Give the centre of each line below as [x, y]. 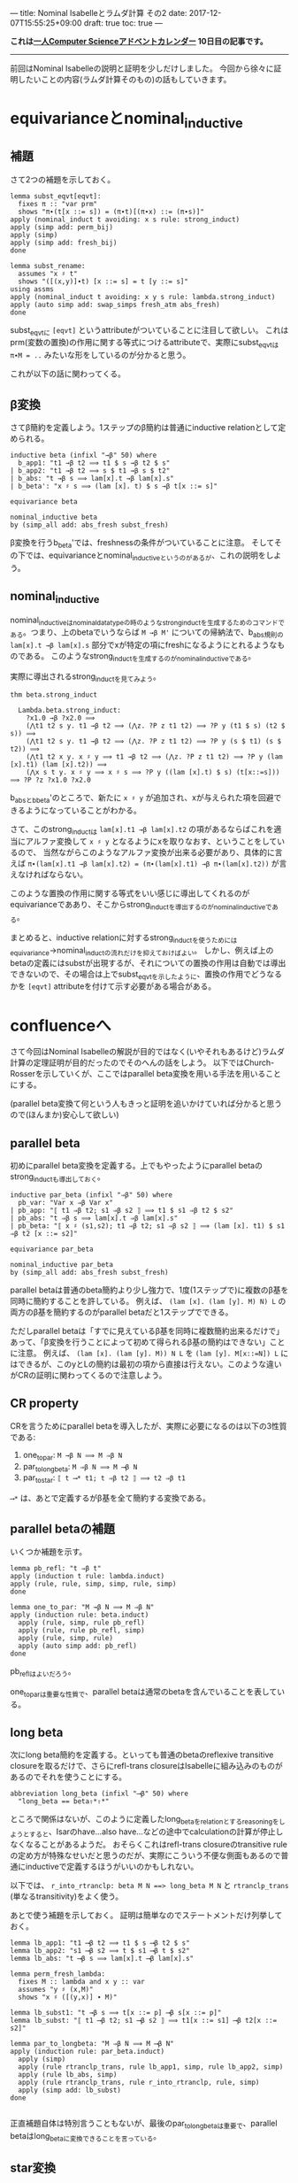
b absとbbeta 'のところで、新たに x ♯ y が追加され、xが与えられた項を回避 [142, 798]
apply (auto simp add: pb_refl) [78, 1646]
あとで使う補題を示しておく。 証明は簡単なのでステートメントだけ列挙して [146, 1915]
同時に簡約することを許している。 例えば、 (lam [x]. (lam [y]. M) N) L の [148, 1300]
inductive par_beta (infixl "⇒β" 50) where [92, 1195]
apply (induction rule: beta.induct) [80, 1615]
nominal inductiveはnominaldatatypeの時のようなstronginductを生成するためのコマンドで [148, 621]
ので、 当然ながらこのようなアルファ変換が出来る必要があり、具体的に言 [150, 852]
